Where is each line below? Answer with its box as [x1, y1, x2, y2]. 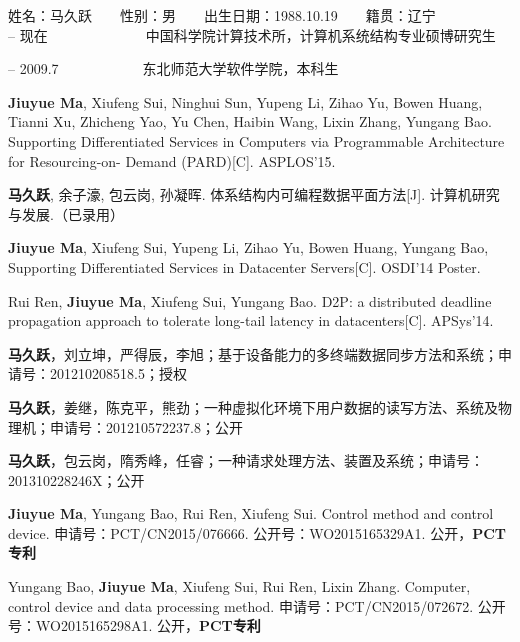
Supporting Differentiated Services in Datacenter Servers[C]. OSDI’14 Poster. [8, 256, 481, 277]
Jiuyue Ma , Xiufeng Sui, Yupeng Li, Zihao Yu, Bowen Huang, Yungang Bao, [8, 237, 489, 258]
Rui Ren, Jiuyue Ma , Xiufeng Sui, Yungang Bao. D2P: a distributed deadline [8, 290, 492, 311]
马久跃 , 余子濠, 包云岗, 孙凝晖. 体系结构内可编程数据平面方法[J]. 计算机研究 [8, 184, 500, 205]
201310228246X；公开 [8, 469, 145, 490]
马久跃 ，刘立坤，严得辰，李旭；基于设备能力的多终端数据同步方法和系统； [8, 343, 498, 364]
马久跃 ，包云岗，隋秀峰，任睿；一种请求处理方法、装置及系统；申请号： [8, 450, 484, 471]
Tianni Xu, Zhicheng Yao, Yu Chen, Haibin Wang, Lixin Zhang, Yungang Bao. [8, 111, 492, 132]
